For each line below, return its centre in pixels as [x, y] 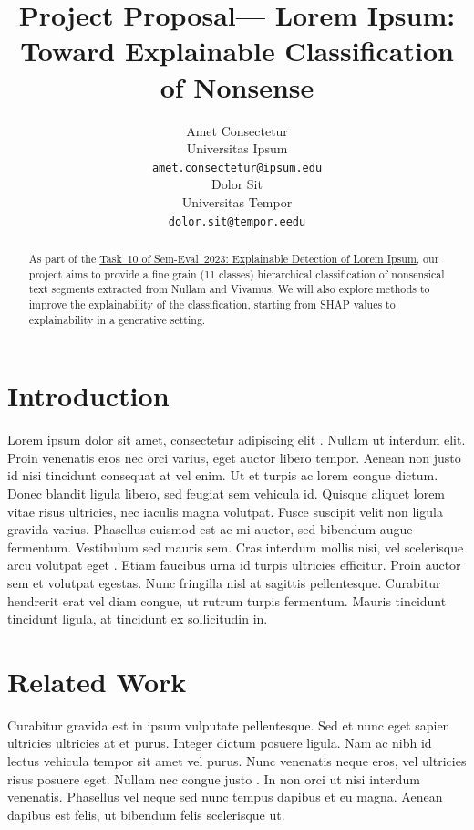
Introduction [88, 396]
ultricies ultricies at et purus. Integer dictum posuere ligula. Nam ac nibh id [220, 743]
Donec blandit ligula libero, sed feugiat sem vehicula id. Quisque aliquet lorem [227, 493]
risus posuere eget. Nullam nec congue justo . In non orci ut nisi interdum [214, 778]
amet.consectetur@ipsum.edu [237, 168]
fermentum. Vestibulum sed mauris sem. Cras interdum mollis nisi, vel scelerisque [236, 546]
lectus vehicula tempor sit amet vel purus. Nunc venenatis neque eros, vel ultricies [237, 761]
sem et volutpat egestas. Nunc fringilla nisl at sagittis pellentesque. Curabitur [224, 582]
